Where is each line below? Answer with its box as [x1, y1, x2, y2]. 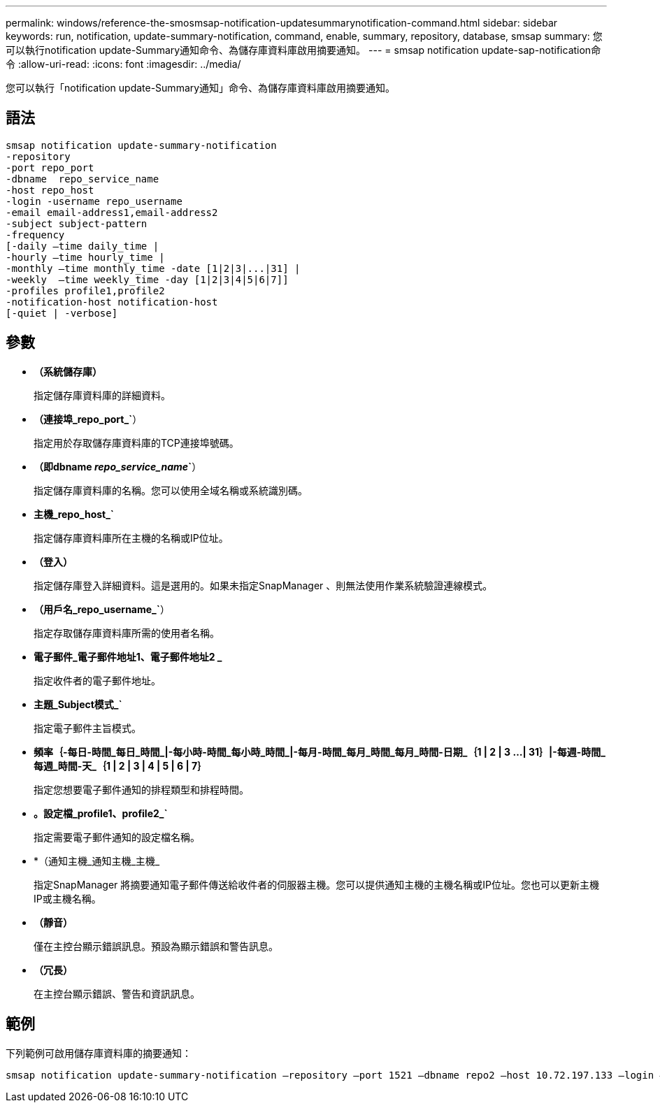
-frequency [6, 229, 65, 240]
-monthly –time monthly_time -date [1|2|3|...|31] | [6, 262, 301, 274]
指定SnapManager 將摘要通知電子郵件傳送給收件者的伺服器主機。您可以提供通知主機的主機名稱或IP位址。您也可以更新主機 [34, 878, 599, 891]
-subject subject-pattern [6, 217, 148, 229]
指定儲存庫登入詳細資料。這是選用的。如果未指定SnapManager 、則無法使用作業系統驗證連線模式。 [34, 579, 493, 591]
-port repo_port [6, 161, 94, 173]
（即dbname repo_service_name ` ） [34, 460, 202, 473]
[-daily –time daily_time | [6, 240, 159, 252]
